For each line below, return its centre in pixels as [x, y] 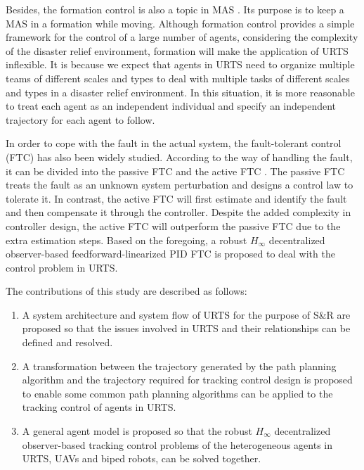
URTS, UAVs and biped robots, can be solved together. [142, 458]
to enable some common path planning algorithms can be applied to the [177, 393]
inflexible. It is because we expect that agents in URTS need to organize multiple [180, 64]
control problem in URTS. [62, 267]
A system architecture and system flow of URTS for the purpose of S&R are [186, 314]
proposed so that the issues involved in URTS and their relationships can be [186, 328]
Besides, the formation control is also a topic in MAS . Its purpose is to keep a [175, 9]
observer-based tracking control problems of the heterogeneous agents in [177, 444]
